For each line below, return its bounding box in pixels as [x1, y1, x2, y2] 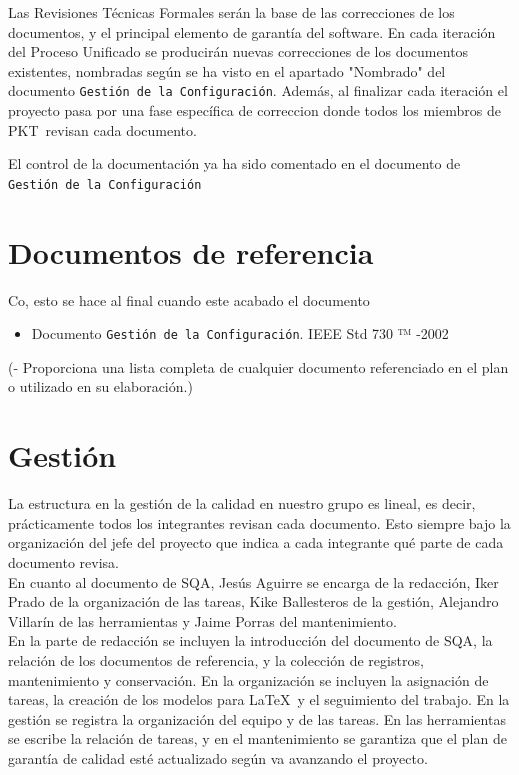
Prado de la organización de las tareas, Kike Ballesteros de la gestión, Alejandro [8, 591, 499, 612]
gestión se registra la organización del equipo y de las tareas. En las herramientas [8, 708, 506, 729]
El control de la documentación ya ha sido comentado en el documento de [8, 153, 461, 174]
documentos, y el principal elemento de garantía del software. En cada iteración [8, 21, 496, 42]
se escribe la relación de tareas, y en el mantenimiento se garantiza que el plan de [8, 728, 507, 749]
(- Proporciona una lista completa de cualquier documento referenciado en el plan [8, 356, 509, 377]
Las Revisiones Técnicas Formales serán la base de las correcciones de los [8, 2, 455, 22]
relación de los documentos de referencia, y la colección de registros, [8, 649, 424, 670]
